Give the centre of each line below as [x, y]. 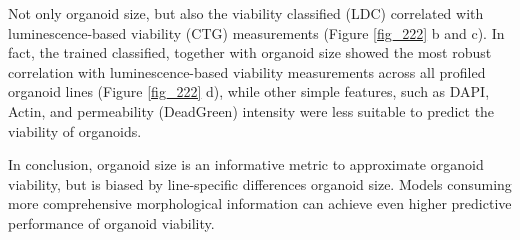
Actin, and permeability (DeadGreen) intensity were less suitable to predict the [251, 110]
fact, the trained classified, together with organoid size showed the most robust [250, 52]
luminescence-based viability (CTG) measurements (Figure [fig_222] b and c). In [256, 32]
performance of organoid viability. [111, 222]
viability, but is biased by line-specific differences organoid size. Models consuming [260, 183]
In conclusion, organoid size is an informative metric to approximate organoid [246, 164]
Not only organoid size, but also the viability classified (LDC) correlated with [246, 13]
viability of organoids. [75, 130]
